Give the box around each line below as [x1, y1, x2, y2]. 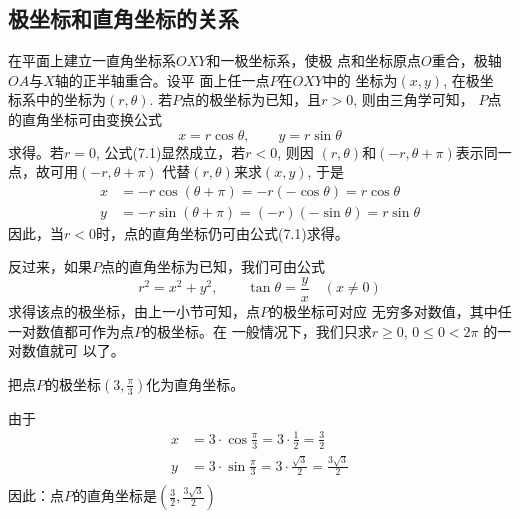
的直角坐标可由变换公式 [8, 108, 162, 129]
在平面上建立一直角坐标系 [8, 50, 176, 71]
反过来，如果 [8, 256, 92, 277]
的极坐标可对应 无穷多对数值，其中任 [269, 301, 512, 322]
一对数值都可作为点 [8, 320, 134, 341]
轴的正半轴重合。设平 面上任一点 [54, 69, 270, 90]
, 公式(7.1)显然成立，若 [95, 141, 246, 162]
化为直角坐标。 [146, 373, 245, 394]
